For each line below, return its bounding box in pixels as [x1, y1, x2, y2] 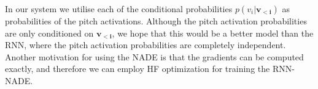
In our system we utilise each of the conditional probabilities [5, 2, 233, 15]
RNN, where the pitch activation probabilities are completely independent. [5, 38, 286, 51]
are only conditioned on [5, 26, 94, 39]
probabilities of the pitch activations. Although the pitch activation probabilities [5, 15, 307, 27]
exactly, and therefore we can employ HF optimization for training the [5, 62, 270, 75]
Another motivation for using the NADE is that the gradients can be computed [5, 50, 304, 63]
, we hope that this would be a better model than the [112, 26, 314, 39]
